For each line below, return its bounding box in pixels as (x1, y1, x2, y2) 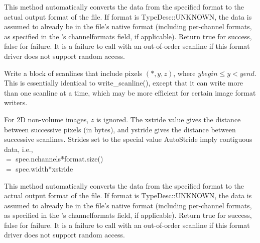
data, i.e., (4, 143, 33, 154)
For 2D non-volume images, (4, 114, 89, 124)
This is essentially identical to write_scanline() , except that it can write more (4, 77, 243, 88)
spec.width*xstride (16, 163, 73, 174)
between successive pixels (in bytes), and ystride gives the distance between (4, 124, 236, 134)
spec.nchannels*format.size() (16, 153, 103, 164)
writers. (4, 97, 28, 108)
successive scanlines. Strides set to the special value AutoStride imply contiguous (4, 134, 252, 144)
